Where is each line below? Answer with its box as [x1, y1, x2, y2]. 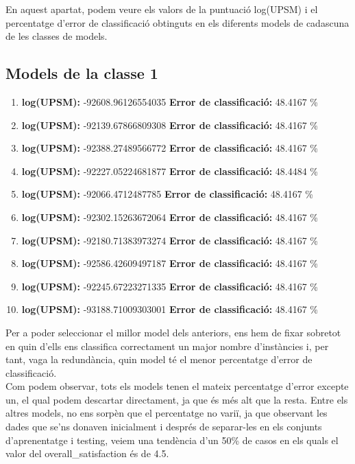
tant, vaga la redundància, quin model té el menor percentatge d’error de [5, 352, 313, 367]
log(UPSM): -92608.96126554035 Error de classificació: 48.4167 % [21, 94, 319, 108]
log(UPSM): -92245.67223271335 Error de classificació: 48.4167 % [21, 279, 319, 293]
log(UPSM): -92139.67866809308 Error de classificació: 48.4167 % [21, 117, 319, 132]
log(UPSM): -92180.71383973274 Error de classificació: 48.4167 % [21, 233, 319, 247]
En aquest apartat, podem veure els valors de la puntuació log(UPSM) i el [5, 2, 318, 16]
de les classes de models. [5, 29, 108, 43]
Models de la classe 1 [5, 62, 158, 84]
